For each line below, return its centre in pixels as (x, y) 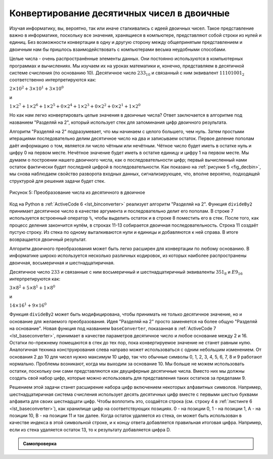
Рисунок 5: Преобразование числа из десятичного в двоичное (77, 192)
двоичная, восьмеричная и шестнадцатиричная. (62, 263)
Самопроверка (40, 444)
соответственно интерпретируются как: (53, 80)
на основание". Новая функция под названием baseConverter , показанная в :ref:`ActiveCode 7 (113, 329)
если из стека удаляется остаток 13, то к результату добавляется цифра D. (90, 430)
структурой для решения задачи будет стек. (57, 181)
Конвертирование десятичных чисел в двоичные (120, 13)
